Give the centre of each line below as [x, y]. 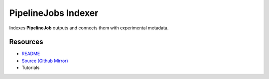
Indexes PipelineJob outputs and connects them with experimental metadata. [89, 28]
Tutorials [31, 68]
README [31, 54]
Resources [26, 42]
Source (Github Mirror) [45, 61]
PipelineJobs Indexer [54, 13]
